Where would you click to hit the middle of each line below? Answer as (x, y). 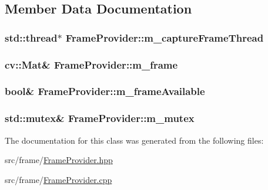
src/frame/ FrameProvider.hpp (59, 160)
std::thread (31, 37)
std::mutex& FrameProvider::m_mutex (100, 118)
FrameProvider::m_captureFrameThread (165, 37)
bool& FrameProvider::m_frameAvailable (105, 91)
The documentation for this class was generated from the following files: (134, 140)
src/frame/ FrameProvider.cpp (58, 179)
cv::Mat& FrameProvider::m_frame (91, 64)
